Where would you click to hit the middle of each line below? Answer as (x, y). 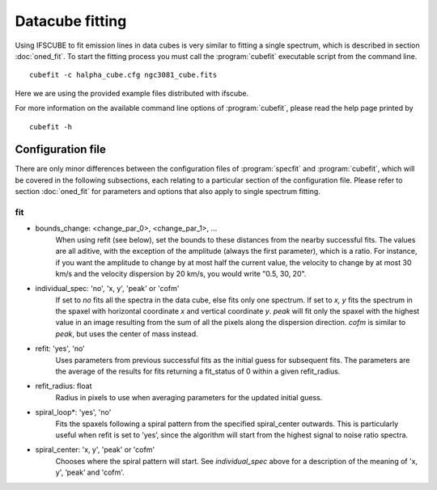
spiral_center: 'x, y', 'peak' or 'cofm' (95, 450)
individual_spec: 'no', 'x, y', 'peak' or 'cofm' (107, 289)
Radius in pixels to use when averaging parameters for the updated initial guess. (189, 397)
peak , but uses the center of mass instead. (127, 334)
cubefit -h (51, 127)
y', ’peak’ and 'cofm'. (90, 472)
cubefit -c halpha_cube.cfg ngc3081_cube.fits (123, 75)
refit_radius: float (64, 386)
